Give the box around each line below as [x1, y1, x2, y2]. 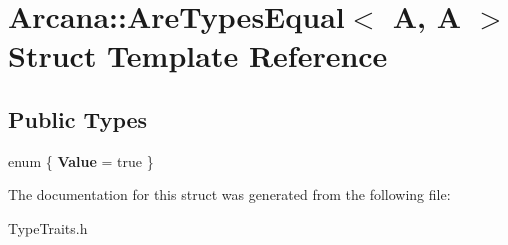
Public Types [8, 103, 148, 134]
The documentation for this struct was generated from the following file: [8, 184, 451, 205]
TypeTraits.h [8, 217, 88, 238]
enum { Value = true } [8, 150, 154, 171]
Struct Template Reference [8, 35, 388, 76]
